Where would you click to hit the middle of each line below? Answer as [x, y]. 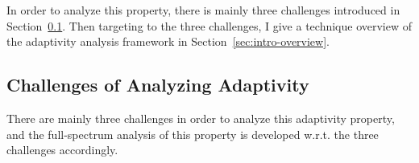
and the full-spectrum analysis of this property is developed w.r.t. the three [193, 134]
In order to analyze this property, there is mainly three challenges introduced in [203, 10]
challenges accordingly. [62, 150]
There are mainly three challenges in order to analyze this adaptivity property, [201, 118]
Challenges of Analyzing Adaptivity [158, 85]
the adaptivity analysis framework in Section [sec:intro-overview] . [168, 41]
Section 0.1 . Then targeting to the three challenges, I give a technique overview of [209, 25]
